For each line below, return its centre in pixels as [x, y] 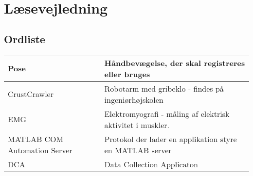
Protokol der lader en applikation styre [171, 139]
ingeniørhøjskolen [134, 99]
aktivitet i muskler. [137, 125]
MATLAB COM [36, 139]
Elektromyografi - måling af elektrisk [167, 113]
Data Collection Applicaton [151, 164]
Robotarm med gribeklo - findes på [164, 88]
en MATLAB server [138, 150]
